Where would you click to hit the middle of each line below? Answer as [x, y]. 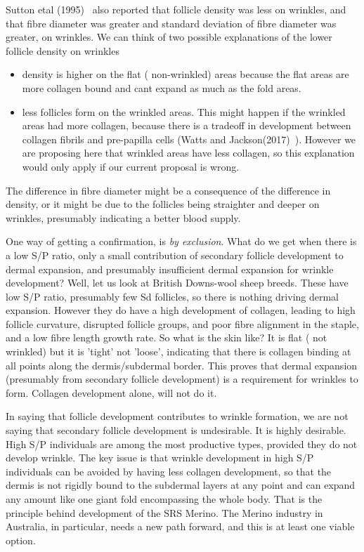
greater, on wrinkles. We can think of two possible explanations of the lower [169, 37]
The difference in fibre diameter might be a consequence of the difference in [168, 190]
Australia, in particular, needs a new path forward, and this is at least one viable [180, 526]
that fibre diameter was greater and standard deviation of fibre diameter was [171, 23]
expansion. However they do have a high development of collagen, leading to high [181, 310]
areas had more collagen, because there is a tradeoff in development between [187, 125]
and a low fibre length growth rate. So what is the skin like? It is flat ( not [167, 337]
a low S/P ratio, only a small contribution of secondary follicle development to [175, 255]
